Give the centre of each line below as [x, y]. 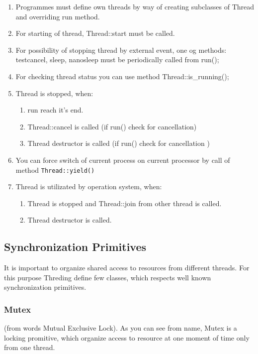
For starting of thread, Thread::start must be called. [95, 33]
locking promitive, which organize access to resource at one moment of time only [127, 337]
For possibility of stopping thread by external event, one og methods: [121, 50]
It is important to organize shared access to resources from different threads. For [127, 268]
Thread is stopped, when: [54, 93]
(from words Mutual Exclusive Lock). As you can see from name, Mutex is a [121, 328]
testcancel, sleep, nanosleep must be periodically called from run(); [117, 59]
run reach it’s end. [55, 110]
